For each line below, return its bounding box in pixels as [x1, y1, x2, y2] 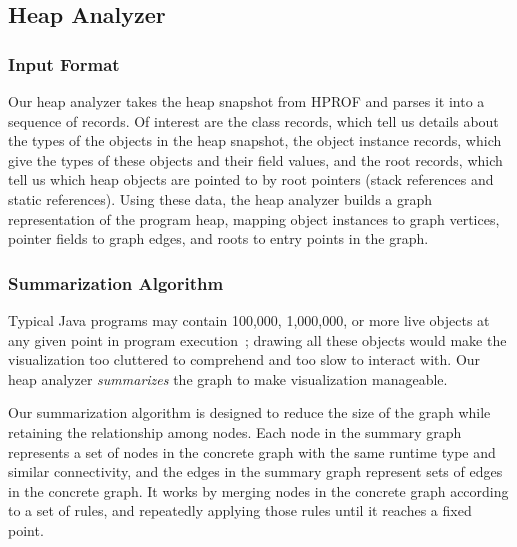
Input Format [8, 51, 120, 76]
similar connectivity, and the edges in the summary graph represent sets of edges [8, 461, 503, 482]
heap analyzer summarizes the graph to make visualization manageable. [8, 368, 448, 389]
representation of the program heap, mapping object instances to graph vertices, [8, 208, 500, 229]
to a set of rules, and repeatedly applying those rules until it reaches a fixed [8, 500, 472, 521]
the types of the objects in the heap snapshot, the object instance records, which [8, 130, 502, 151]
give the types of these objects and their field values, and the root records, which [8, 149, 503, 170]
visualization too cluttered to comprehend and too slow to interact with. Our [8, 349, 481, 370]
